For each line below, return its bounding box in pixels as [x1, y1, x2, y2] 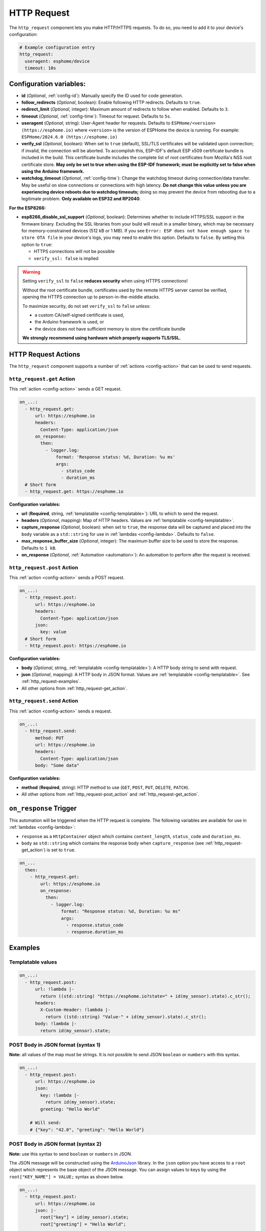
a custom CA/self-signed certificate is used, [34, 312, 124, 318]
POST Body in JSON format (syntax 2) [9, 1140, 102, 1147]
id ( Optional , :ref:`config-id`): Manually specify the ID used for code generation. [21, 93, 183, 98]
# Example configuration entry [19, 44, 96, 50]
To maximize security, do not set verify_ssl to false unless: [22, 303, 151, 309]
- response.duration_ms [66, 929, 124, 935]
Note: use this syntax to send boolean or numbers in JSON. [9, 1151, 133, 1157]
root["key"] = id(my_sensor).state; [40, 1214, 129, 1220]
